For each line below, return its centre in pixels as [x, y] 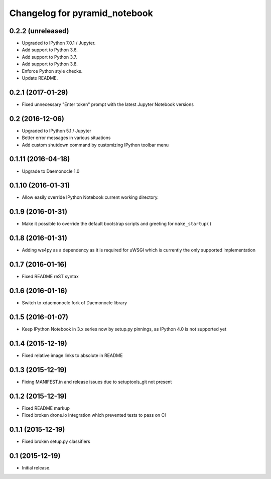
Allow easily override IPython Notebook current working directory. [90, 197]
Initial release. [36, 467]
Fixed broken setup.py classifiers [56, 441]
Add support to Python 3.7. [49, 57]
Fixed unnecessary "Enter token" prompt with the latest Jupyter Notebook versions [108, 104]
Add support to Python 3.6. [50, 50]
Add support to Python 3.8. [50, 64]
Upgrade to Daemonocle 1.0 [51, 171]
